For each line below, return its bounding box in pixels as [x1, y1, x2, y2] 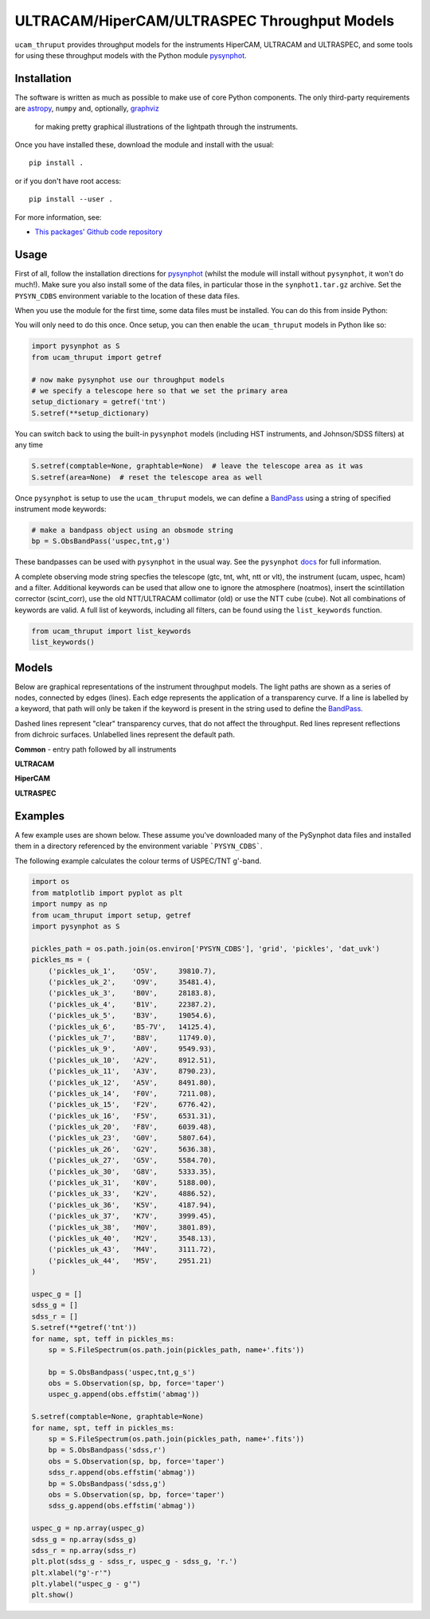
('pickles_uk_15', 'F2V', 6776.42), [48, 1100, 217, 1109]
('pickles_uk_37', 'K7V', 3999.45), [48, 1211, 217, 1221]
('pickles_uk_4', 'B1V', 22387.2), [48, 999, 217, 1009]
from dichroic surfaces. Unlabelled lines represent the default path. [14, 729, 235, 740]
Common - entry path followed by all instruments [14, 745, 177, 754]
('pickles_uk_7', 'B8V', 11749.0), [48, 1033, 217, 1042]
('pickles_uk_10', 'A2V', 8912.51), [48, 1055, 217, 1065]
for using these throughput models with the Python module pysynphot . [14, 50, 247, 60]
